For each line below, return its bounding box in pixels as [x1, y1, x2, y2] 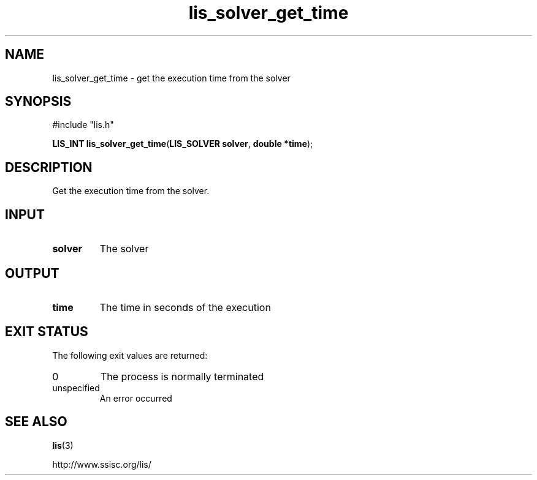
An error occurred [99, 392, 172, 403]
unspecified [52, 382, 100, 393]
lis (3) [52, 440, 74, 451]
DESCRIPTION [5, 159, 93, 175]
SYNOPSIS [5, 94, 72, 110]
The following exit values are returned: [52, 350, 208, 361]
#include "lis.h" [52, 119, 114, 130]
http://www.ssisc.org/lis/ [52, 459, 151, 470]
